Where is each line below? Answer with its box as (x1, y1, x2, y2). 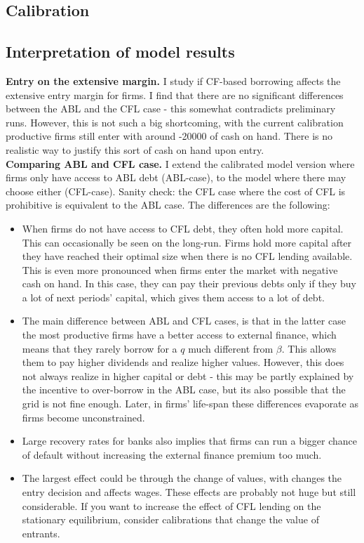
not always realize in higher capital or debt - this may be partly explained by (22, 368, 354, 383)
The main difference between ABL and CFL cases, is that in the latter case (22, 313, 346, 328)
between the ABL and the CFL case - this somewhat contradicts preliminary (6, 101, 336, 116)
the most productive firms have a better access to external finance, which (22, 327, 337, 342)
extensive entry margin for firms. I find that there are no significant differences (6, 87, 344, 102)
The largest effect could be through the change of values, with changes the (22, 471, 342, 485)
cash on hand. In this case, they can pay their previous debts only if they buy (22, 276, 356, 291)
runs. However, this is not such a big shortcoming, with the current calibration (6, 115, 344, 129)
